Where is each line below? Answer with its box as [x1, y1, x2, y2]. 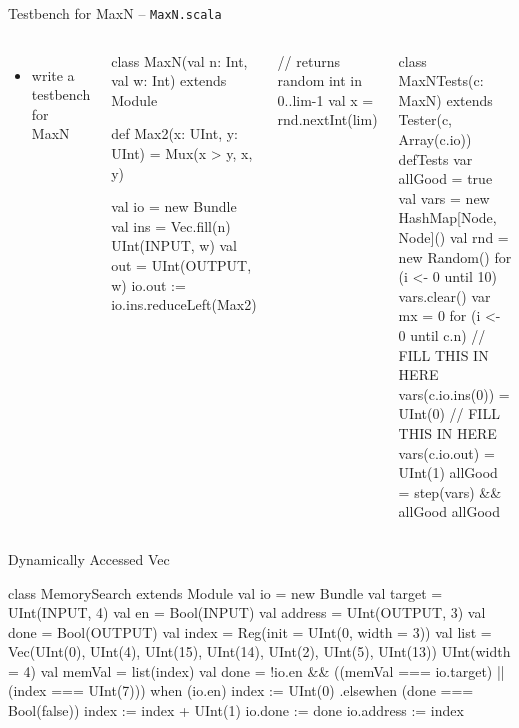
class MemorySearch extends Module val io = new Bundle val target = [8, 582, 443, 603]
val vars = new [398, 187, 490, 208]
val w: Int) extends [111, 70, 227, 91]
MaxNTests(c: [398, 70, 484, 91]
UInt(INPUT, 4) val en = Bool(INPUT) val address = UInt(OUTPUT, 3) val [8, 602, 486, 623]
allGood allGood [398, 501, 500, 522]
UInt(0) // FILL [398, 403, 500, 424]
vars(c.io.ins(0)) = [398, 383, 510, 404]
